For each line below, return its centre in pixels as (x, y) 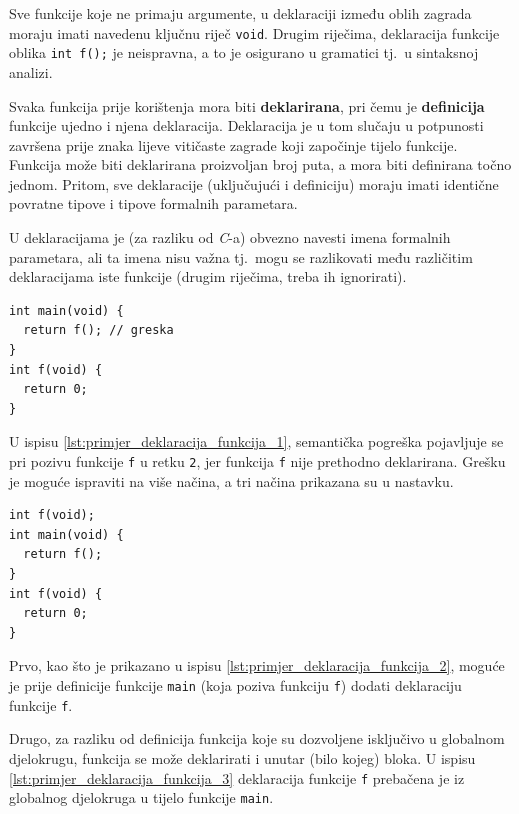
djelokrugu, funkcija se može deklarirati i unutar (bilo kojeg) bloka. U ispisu (242, 757)
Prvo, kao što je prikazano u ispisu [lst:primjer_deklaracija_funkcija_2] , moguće (257, 665)
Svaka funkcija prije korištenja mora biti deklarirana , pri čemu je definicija (247, 105)
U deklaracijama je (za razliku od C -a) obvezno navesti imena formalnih (230, 237)
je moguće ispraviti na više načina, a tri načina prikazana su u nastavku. (231, 480)
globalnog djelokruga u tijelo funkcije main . (141, 797)
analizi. (31, 71)
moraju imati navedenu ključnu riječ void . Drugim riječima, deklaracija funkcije (254, 32)
